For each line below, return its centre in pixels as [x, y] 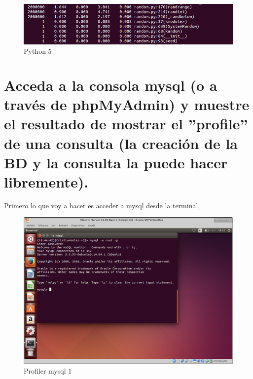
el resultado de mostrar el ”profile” [126, 124]
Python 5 [38, 51]
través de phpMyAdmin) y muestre [127, 104]
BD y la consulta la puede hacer [116, 162]
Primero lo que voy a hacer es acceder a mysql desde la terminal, [102, 205]
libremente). [46, 181]
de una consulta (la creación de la [121, 143]
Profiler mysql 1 [48, 370]
